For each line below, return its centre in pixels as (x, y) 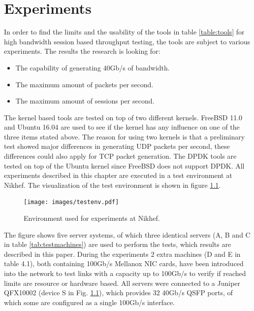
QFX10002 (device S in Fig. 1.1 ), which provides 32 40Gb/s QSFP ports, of (118, 293)
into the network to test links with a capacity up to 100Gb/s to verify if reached (125, 273)
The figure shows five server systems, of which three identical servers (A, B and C (127, 234)
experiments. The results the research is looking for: (82, 51)
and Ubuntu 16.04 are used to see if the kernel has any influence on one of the (122, 127)
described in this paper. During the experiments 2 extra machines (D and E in (122, 254)
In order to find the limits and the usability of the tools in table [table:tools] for (124, 32)
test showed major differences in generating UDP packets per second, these (117, 146)
